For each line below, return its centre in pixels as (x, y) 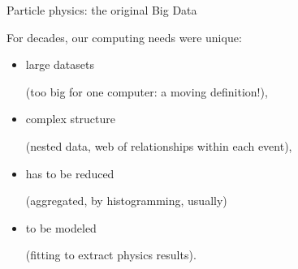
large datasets (60, 64)
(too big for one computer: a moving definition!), (147, 91)
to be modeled (61, 227)
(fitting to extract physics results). (111, 255)
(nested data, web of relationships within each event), (159, 145)
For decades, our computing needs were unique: (124, 37)
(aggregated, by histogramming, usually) (126, 201)
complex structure (71, 119)
